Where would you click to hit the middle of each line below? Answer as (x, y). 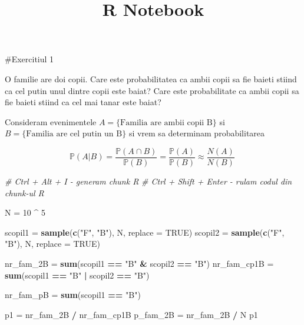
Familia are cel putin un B (74, 134)
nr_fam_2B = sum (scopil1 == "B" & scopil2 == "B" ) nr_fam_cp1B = (139, 263)
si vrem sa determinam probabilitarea (197, 133)
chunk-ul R (24, 192)
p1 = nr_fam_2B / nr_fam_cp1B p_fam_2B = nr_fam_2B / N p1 (131, 314)
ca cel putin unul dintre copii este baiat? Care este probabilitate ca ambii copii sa (152, 90)
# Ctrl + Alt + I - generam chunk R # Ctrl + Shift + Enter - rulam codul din (148, 181)
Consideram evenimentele (51, 121)
